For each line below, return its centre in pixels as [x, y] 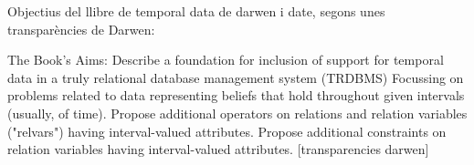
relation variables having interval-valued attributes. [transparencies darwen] [218, 149]
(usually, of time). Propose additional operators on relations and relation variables [237, 113]
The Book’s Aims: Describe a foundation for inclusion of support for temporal [226, 60]
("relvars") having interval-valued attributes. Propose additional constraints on [227, 131]
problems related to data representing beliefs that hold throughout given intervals [236, 95]
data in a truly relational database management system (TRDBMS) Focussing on [236, 77]
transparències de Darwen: [81, 29]
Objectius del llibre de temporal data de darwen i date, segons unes [196, 11]
